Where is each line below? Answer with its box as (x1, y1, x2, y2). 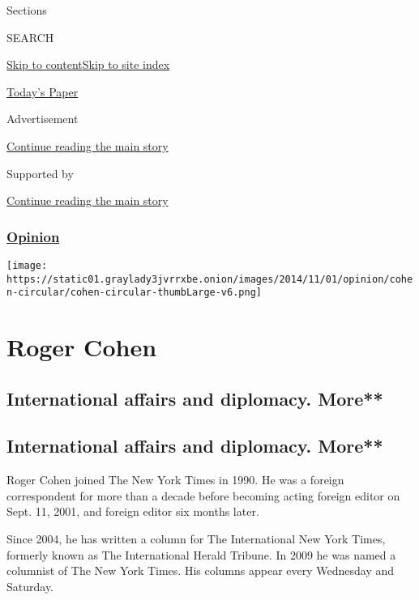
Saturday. (6, 577, 54, 594)
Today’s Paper (6, 83, 79, 100)
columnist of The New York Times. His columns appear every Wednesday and (6, 562, 395, 579)
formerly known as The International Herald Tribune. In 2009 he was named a (6, 546, 396, 563)
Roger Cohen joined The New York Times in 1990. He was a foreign (6, 471, 344, 488)
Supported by (6, 164, 74, 181)
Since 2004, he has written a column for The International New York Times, (6, 530, 386, 547)
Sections (6, 2, 47, 18)
